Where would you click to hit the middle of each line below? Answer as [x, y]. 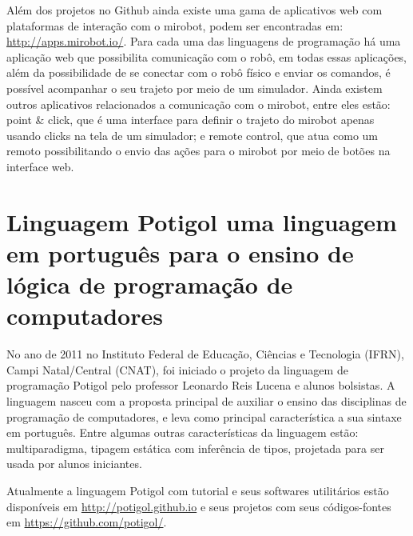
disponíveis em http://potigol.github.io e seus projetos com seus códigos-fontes [199, 506]
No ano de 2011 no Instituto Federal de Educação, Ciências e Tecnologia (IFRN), [205, 354]
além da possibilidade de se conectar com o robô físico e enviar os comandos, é [199, 72]
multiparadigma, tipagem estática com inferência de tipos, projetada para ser [195, 448]
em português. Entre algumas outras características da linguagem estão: [183, 432]
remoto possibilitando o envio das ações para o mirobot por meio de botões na [199, 151]
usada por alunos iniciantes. [74, 464]
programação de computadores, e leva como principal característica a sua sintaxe [204, 416]
